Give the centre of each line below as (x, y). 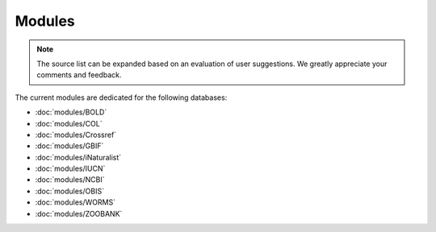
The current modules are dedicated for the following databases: (121, 97)
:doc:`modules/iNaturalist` (78, 157)
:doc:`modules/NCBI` (70, 180)
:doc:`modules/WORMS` (75, 202)
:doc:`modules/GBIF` (69, 146)
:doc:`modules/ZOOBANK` (79, 213)
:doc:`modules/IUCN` (70, 168)
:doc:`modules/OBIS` (70, 191)
